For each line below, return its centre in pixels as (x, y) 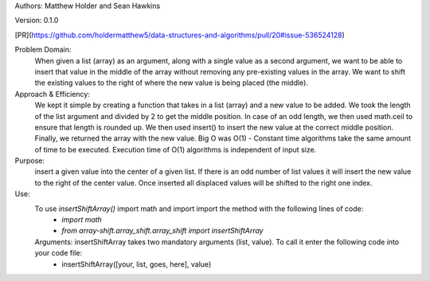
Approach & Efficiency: (53, 94)
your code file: (59, 253)
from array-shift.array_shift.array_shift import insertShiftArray (162, 231)
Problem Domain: (43, 50)
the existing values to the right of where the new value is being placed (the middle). (171, 83)
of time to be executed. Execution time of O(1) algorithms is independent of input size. (176, 149)
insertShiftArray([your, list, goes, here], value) (137, 264)
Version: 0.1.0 (37, 21)
